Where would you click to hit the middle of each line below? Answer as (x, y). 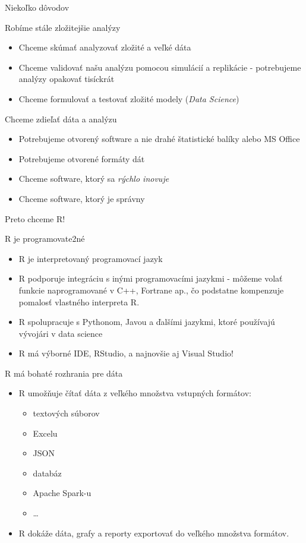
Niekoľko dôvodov (37, 7)
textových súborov (66, 413)
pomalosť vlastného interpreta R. (79, 302)
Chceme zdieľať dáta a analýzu (61, 119)
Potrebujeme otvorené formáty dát (82, 158)
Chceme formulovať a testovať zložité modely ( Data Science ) (129, 98)
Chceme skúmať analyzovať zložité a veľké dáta (105, 47)
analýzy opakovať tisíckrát (67, 79)
